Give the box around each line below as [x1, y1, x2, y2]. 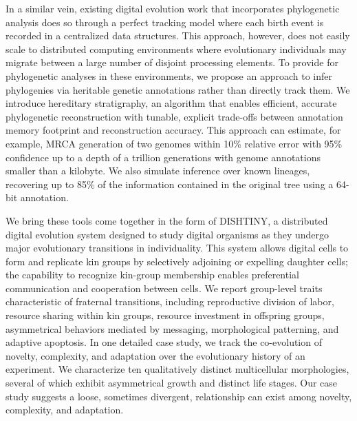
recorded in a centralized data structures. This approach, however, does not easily [6, 28, 350, 43]
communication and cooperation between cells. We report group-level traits [6, 280, 323, 295]
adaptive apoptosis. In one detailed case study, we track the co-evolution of [6, 335, 322, 349]
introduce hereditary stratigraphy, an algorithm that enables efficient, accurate [6, 96, 337, 110]
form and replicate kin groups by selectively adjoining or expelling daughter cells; [6, 254, 348, 268]
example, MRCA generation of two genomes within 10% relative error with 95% [6, 136, 343, 150]
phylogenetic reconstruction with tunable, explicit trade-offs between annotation [6, 109, 343, 123]
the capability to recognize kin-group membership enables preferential [6, 267, 299, 282]
